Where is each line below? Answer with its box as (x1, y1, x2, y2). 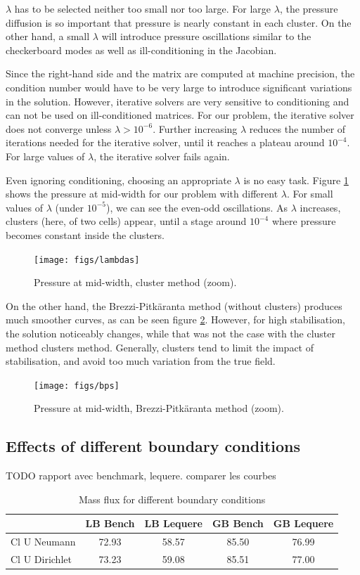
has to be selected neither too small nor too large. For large (14, 1, 271, 15)
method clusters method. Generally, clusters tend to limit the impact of (6, 340, 314, 354)
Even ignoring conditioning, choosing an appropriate (6, 172, 231, 187)
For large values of (6, 148, 85, 163)
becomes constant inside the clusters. (6, 227, 165, 242)
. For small (286, 186, 333, 201)
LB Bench (85, 516, 135, 531)
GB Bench (212, 516, 264, 531)
